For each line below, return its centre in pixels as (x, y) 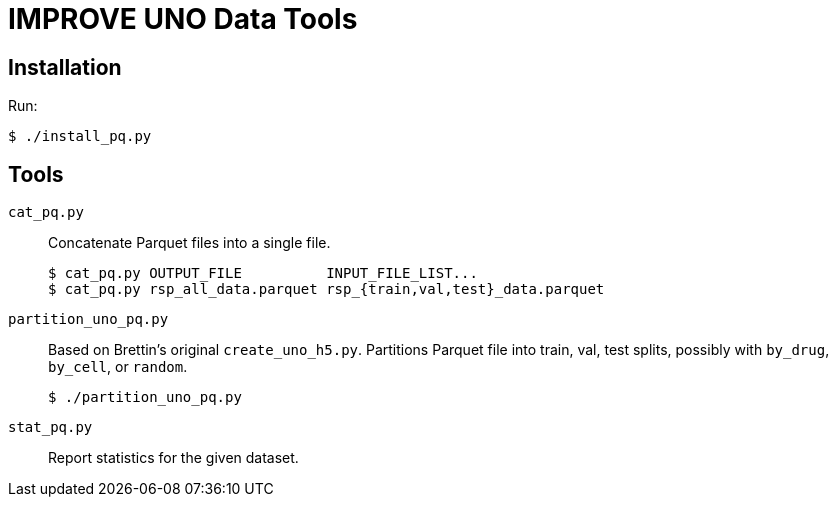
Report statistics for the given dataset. (173, 458)
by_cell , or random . (118, 367)
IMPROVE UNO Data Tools (183, 19)
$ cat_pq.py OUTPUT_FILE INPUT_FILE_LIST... (263, 273)
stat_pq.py (50, 427)
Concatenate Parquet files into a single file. (189, 243)
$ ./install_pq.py (80, 136)
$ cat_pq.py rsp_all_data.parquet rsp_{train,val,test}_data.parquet (326, 289)
